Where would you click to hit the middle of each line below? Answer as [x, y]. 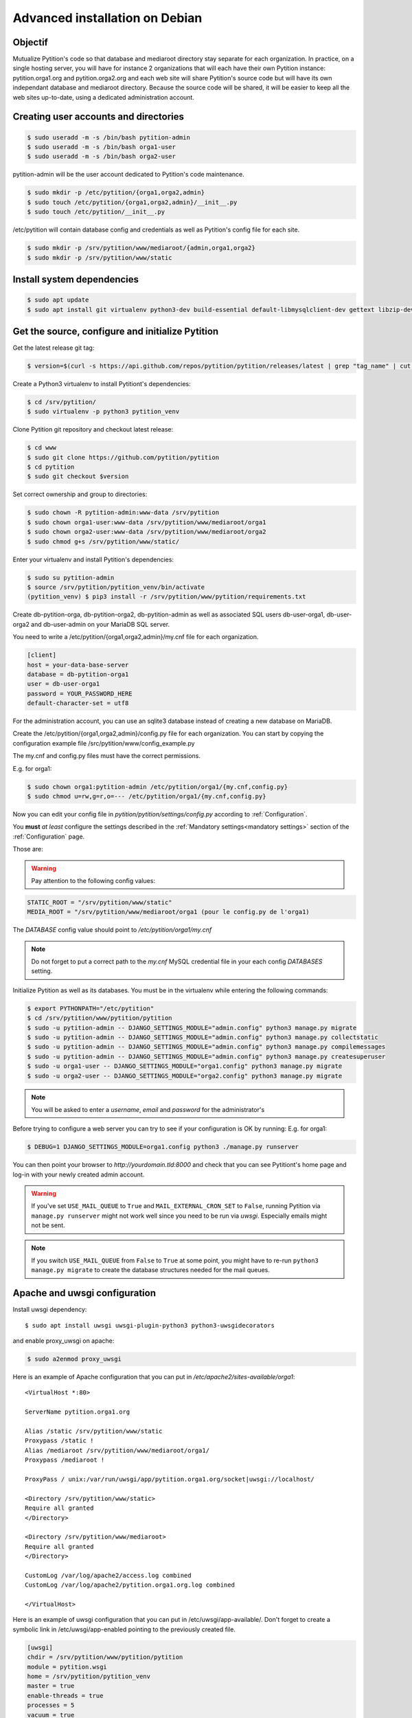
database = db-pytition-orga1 [78, 674]
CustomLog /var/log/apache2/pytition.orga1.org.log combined [130, 1585]
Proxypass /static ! [59, 1441]
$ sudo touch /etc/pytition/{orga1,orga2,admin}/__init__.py [132, 202]
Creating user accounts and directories [99, 117]
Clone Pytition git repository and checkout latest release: [93, 429]
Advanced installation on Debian [107, 18]
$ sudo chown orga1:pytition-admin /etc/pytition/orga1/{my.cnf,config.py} [158, 787]
